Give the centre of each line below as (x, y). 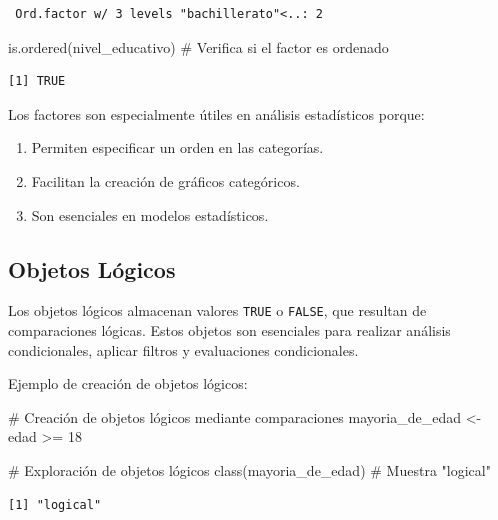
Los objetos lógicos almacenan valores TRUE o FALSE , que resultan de (217, 310)
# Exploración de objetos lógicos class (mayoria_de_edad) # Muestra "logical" (249, 469)
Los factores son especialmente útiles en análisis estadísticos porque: (216, 113)
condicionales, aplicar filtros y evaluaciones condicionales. (183, 349)
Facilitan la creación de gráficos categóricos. (165, 180)
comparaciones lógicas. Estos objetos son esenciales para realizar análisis (229, 330)
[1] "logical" (55, 504)
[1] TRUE (37, 81)
